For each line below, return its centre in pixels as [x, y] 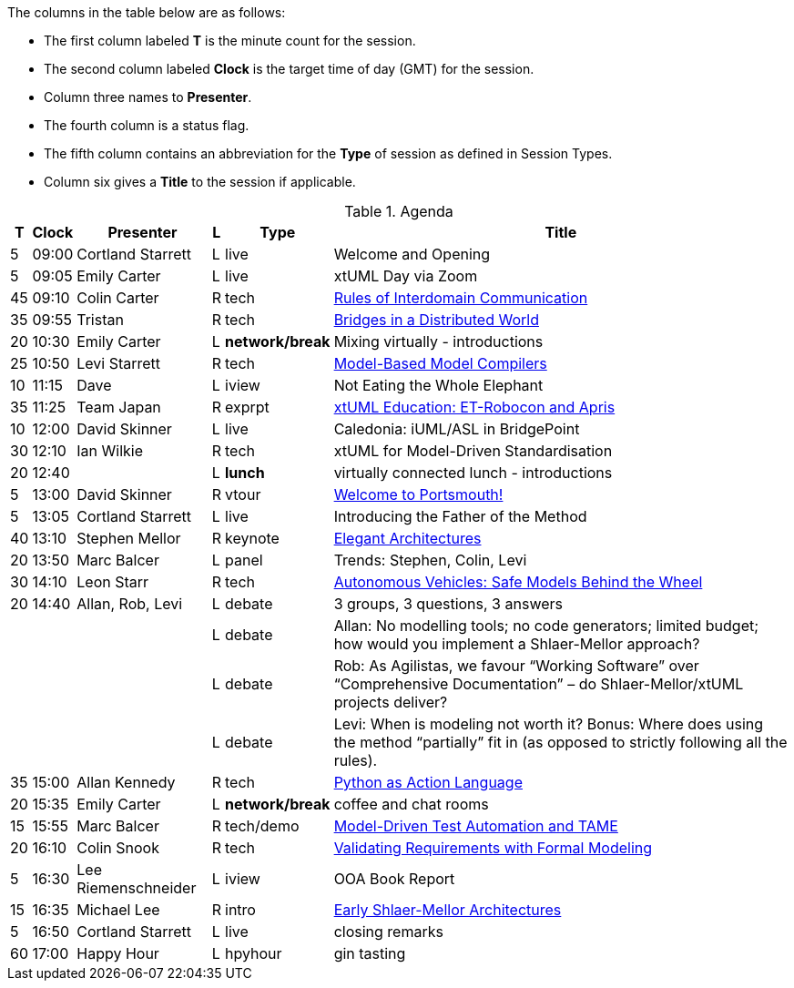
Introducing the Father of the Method [460, 516]
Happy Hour [118, 953]
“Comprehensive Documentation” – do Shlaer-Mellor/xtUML [539, 684]
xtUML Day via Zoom [406, 276]
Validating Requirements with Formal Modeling [493, 848]
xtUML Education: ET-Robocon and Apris [474, 407]
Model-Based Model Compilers [440, 363]
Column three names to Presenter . [148, 97]
